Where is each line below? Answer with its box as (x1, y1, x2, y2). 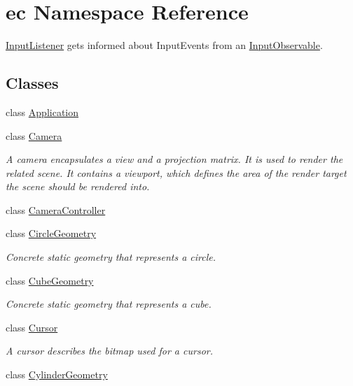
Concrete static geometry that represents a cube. (6, 296, 212, 311)
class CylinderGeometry (6, 367, 108, 382)
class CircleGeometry (6, 226, 97, 241)
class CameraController (6, 202, 106, 217)
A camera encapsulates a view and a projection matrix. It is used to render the (6, 152, 343, 166)
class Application (6, 104, 79, 119)
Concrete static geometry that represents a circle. (6, 250, 216, 264)
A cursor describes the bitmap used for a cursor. (6, 343, 213, 358)
